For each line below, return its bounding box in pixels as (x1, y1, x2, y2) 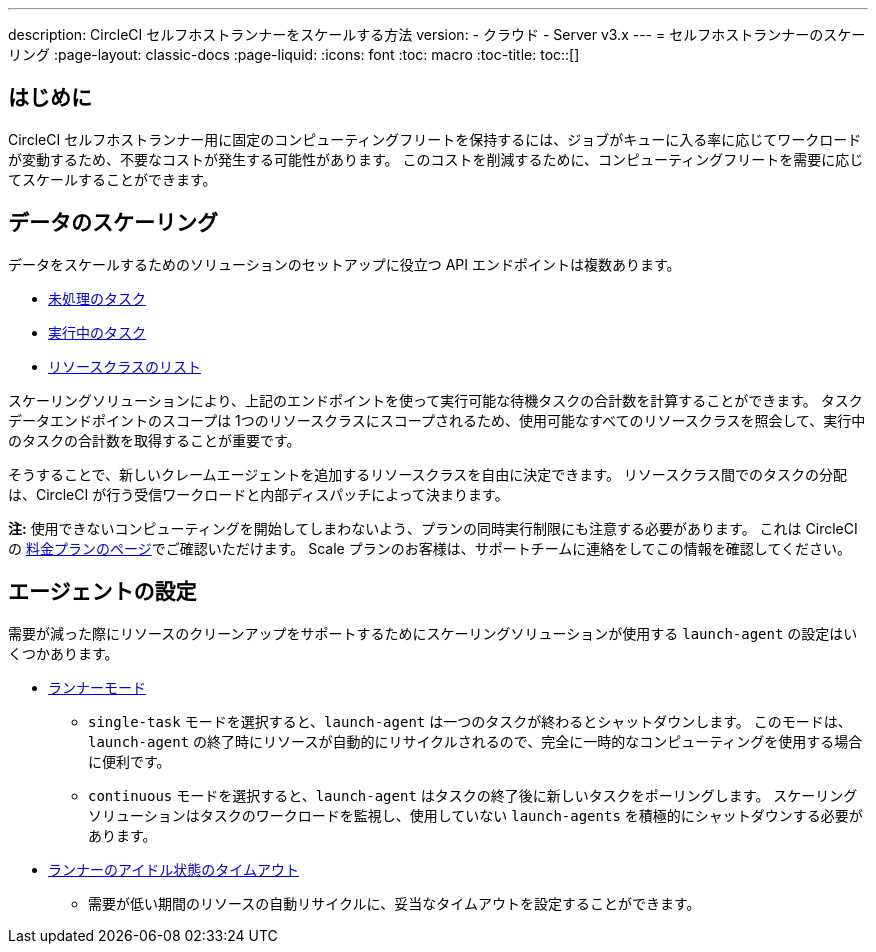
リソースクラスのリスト (48, 357, 202, 375)
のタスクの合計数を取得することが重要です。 (8, 431, 301, 449)
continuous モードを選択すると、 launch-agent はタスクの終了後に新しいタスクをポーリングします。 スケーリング (88, 786, 858, 804)
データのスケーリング (8, 210, 218, 236)
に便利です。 (88, 752, 171, 770)
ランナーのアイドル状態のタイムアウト (48, 860, 300, 878)
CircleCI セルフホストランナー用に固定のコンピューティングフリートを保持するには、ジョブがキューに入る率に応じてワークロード (8, 130, 862, 148)
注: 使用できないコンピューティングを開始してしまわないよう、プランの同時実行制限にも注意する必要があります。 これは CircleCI (8, 519, 858, 537)
